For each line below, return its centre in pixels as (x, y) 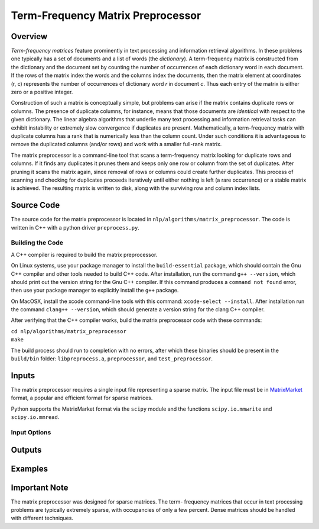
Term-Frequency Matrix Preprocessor (106, 15)
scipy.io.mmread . (35, 417)
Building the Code (37, 243)
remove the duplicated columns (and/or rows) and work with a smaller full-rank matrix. (116, 144)
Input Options (31, 432)
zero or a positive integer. (42, 92)
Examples (30, 468)
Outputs (26, 450)
